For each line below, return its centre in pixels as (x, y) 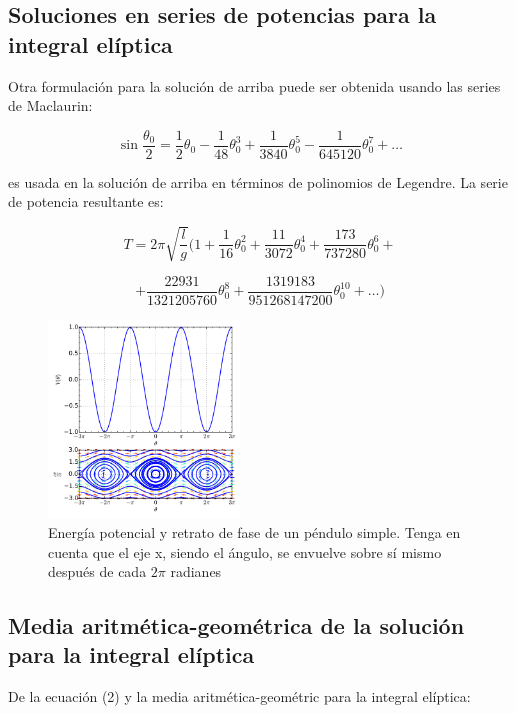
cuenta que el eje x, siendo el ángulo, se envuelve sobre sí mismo (245, 551)
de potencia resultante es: (86, 201)
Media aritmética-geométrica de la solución (236, 625)
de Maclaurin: (50, 105)
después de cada (97, 571)
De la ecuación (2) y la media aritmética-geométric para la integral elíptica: (239, 696)
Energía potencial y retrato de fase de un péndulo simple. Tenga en (254, 531)
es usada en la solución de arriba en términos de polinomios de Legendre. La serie (258, 181)
